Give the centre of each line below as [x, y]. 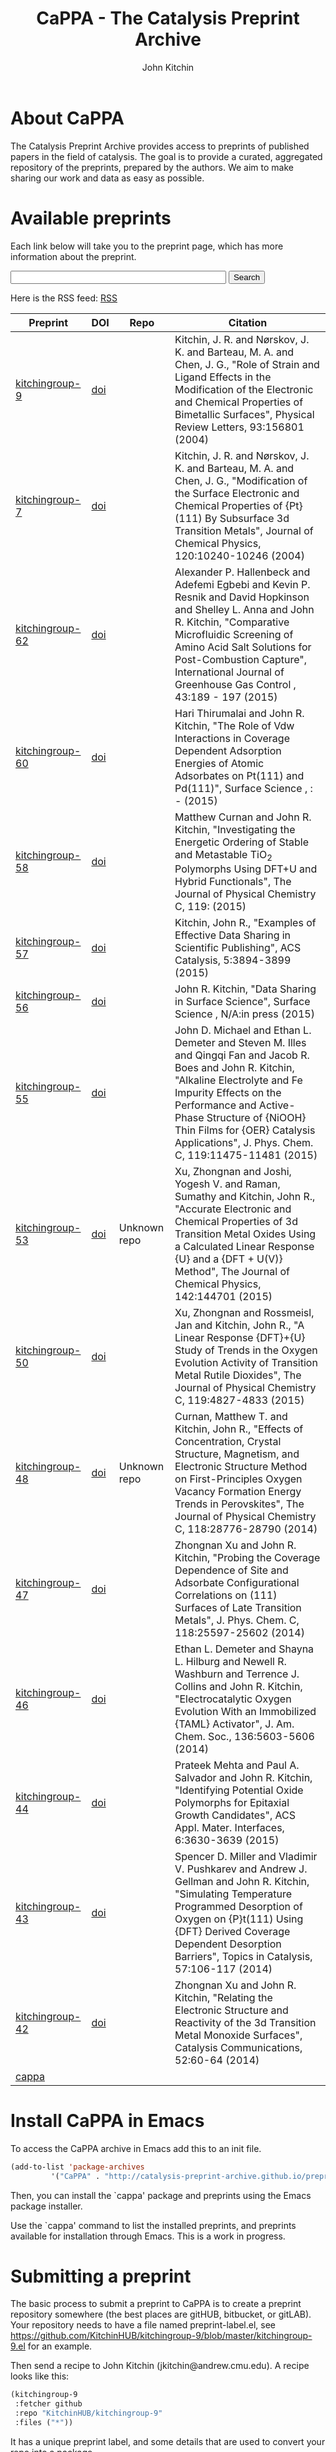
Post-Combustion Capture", [241, 659]
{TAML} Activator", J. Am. [234, 1724]
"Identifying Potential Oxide [239, 1790]
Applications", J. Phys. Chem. [244, 1142]
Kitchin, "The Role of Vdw [234, 725]
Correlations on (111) [226, 1595]
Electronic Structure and [231, 2010]
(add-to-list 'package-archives [77, 2167]
